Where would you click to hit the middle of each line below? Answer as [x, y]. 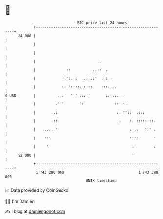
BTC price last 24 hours [102, 23]
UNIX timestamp [101, 181]
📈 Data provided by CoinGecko [37, 190]
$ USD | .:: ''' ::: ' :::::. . [64, 95]
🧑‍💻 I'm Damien [20, 201]
